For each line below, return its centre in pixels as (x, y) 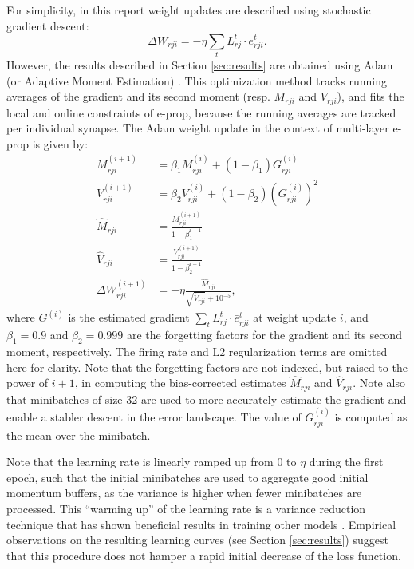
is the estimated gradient (129, 317)
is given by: (60, 143)
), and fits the (371, 96)
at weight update (295, 317)
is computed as (371, 417)
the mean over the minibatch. (79, 435)
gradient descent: (48, 25)
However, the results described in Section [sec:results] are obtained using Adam (200, 65)
